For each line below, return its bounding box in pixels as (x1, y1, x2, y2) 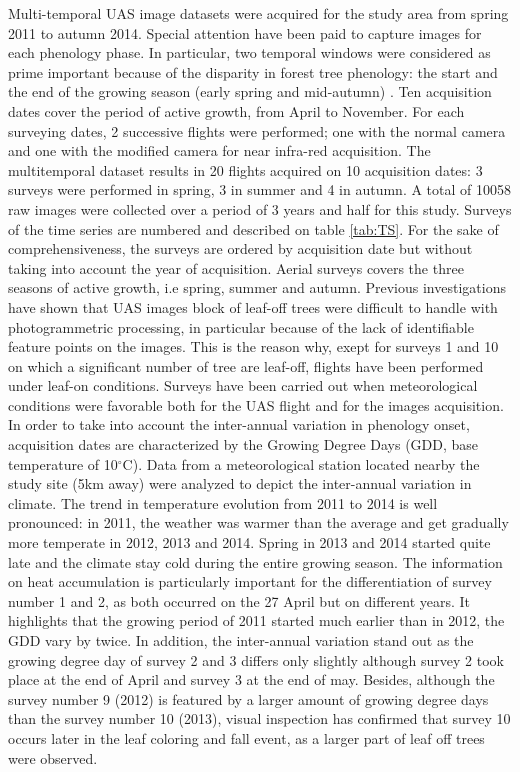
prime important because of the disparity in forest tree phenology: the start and (8, 61, 498, 82)
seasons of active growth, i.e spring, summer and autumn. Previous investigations (8, 277, 506, 298)
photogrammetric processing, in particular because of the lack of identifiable (8, 316, 474, 337)
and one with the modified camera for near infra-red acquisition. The (8, 140, 431, 161)
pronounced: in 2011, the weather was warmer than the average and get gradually (8, 512, 509, 533)
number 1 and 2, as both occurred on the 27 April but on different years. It (8, 590, 471, 611)
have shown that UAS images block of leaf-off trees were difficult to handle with (8, 296, 498, 317)
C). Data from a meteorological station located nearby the (122, 453, 480, 474)
